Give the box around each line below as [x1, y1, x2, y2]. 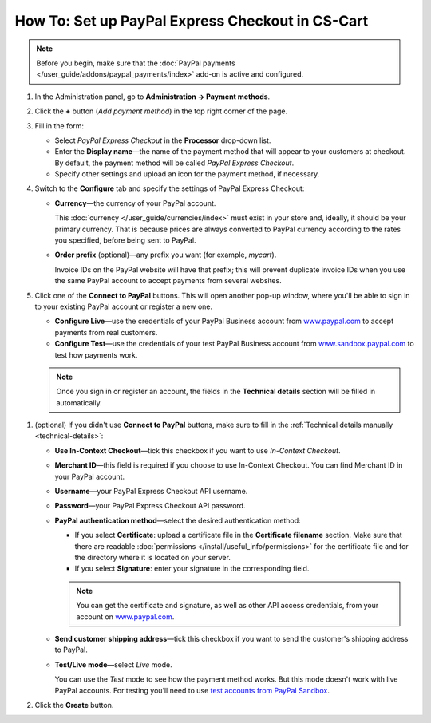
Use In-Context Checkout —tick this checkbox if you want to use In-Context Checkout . [54, 445, 341, 455]
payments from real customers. [54, 327, 158, 337]
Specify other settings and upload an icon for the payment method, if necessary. [54, 169, 320, 179]
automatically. [56, 397, 103, 407]
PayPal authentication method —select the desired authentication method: [54, 516, 301, 525]
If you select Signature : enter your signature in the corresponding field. [74, 563, 310, 574]
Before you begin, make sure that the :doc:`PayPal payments [36, 58, 235, 68]
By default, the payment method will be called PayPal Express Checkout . [54, 158, 295, 168]
